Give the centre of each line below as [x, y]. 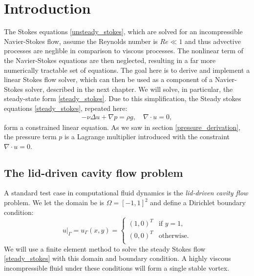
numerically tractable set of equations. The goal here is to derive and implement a [127, 70]
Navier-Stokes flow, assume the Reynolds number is [81, 41]
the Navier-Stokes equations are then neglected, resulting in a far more [110, 60]
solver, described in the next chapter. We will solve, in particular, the [129, 89]
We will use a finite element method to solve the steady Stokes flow [105, 248]
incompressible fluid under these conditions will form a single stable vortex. [117, 268]
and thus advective [213, 41]
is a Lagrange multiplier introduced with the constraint [147, 137]
